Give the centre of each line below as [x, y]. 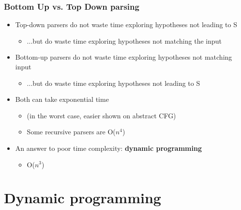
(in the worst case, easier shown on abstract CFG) [101, 115]
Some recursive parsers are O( [71, 132]
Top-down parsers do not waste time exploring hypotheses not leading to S [126, 24]
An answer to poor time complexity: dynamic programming [108, 148]
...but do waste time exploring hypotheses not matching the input [124, 40]
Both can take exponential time [62, 99]
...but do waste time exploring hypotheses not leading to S [113, 83]
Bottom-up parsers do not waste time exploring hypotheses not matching [124, 57]
